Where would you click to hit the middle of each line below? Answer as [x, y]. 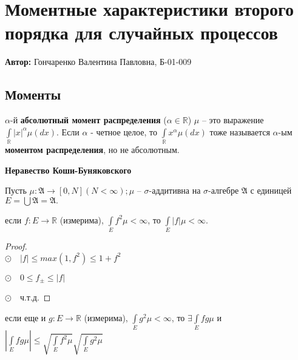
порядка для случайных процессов [141, 32]
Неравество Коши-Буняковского [68, 170]
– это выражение [233, 120]
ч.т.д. [29, 298]
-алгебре [224, 190]
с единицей [271, 190]
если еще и [25, 317]
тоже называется [240, 131]
